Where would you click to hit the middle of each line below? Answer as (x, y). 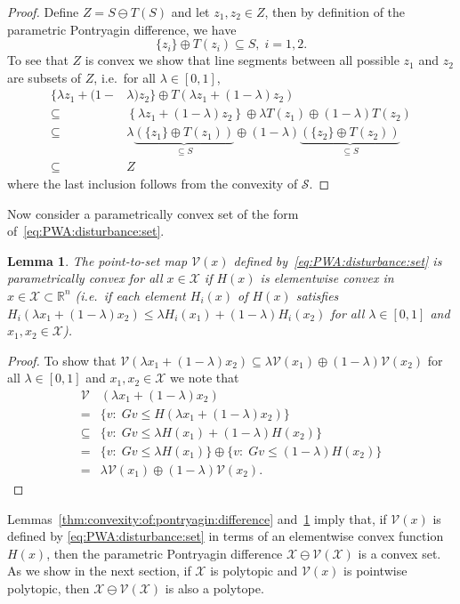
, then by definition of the (335, 12)
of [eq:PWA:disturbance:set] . (86, 231)
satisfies (317, 295)
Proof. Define (43, 12)
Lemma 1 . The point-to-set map (97, 260)
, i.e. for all (125, 77)
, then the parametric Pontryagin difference (165, 553)
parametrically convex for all (85, 278)
